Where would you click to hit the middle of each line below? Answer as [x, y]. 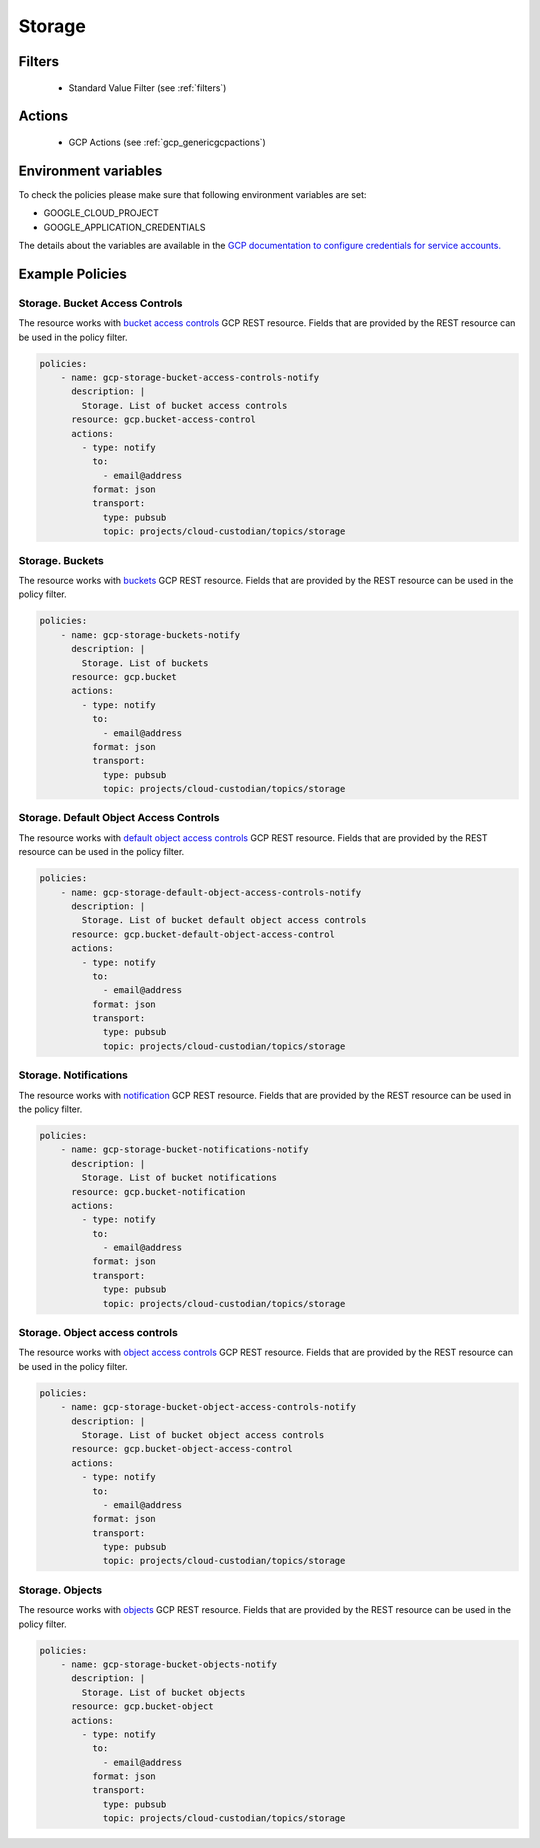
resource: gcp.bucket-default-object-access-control [203, 934]
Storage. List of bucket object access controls [203, 1434]
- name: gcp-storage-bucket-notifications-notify [184, 1149]
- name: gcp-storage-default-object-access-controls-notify [211, 892]
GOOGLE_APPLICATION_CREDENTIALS [124, 227]
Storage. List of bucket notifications [179, 1178]
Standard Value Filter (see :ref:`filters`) [147, 87]
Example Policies [72, 273]
